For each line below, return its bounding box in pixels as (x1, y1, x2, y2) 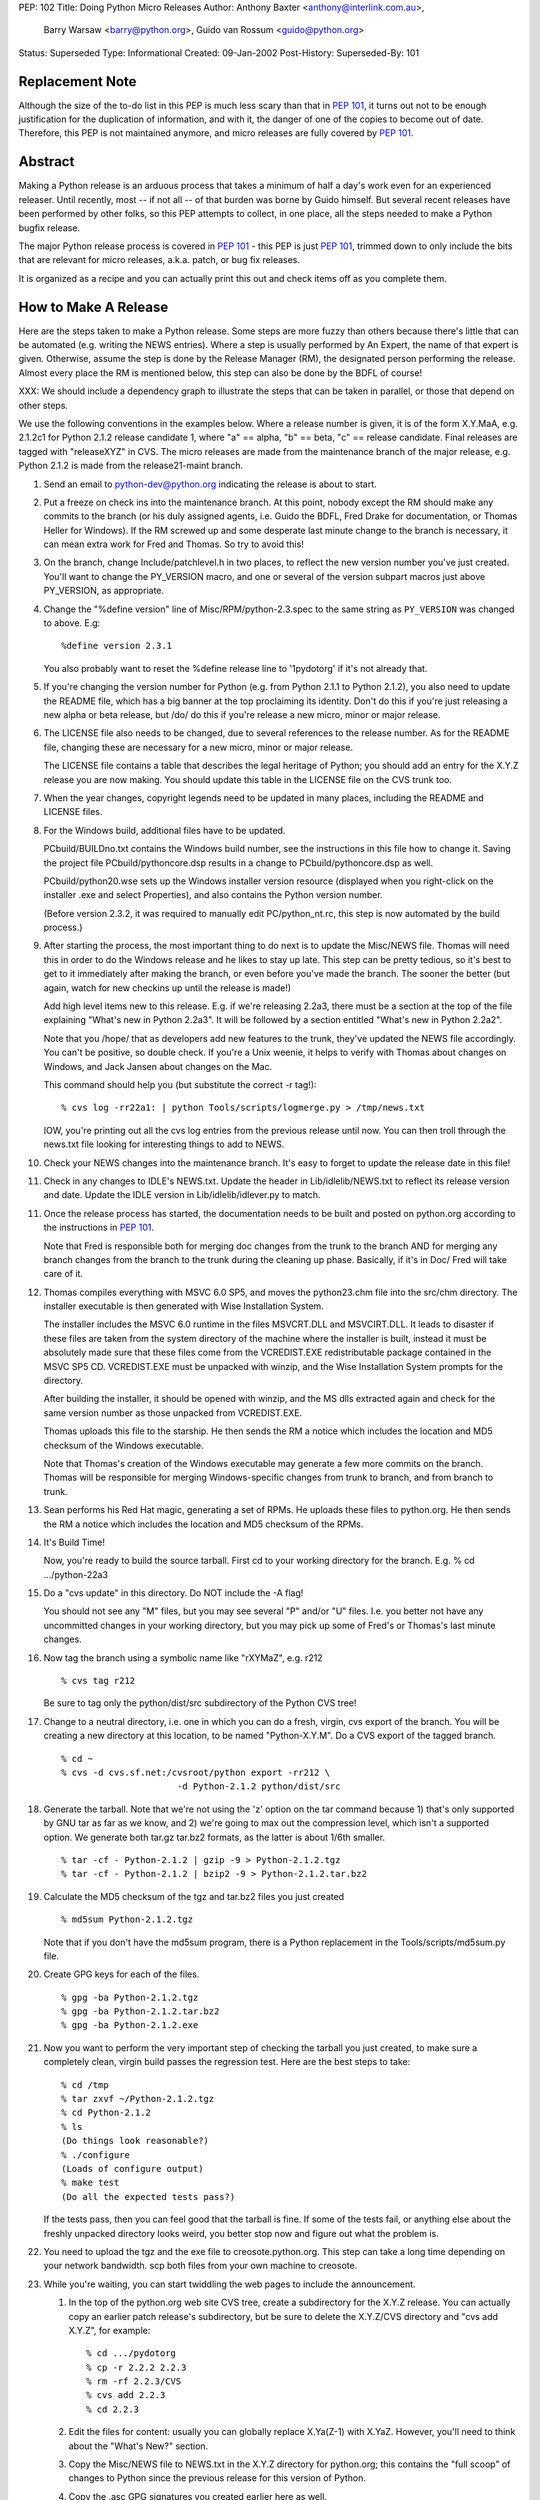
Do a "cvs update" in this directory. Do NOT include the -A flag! (43, 1587, 304, 1599)
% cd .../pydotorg (86, 2348, 177, 2359)
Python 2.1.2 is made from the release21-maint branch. (18, 460, 244, 472)
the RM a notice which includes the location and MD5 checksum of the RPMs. (43, 1518, 364, 1530)
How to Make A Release (18, 298, 169, 315)
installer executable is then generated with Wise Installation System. (43, 1300, 324, 1312)
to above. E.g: (43, 617, 101, 629)
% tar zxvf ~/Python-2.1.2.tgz (61, 2093, 215, 2105)
